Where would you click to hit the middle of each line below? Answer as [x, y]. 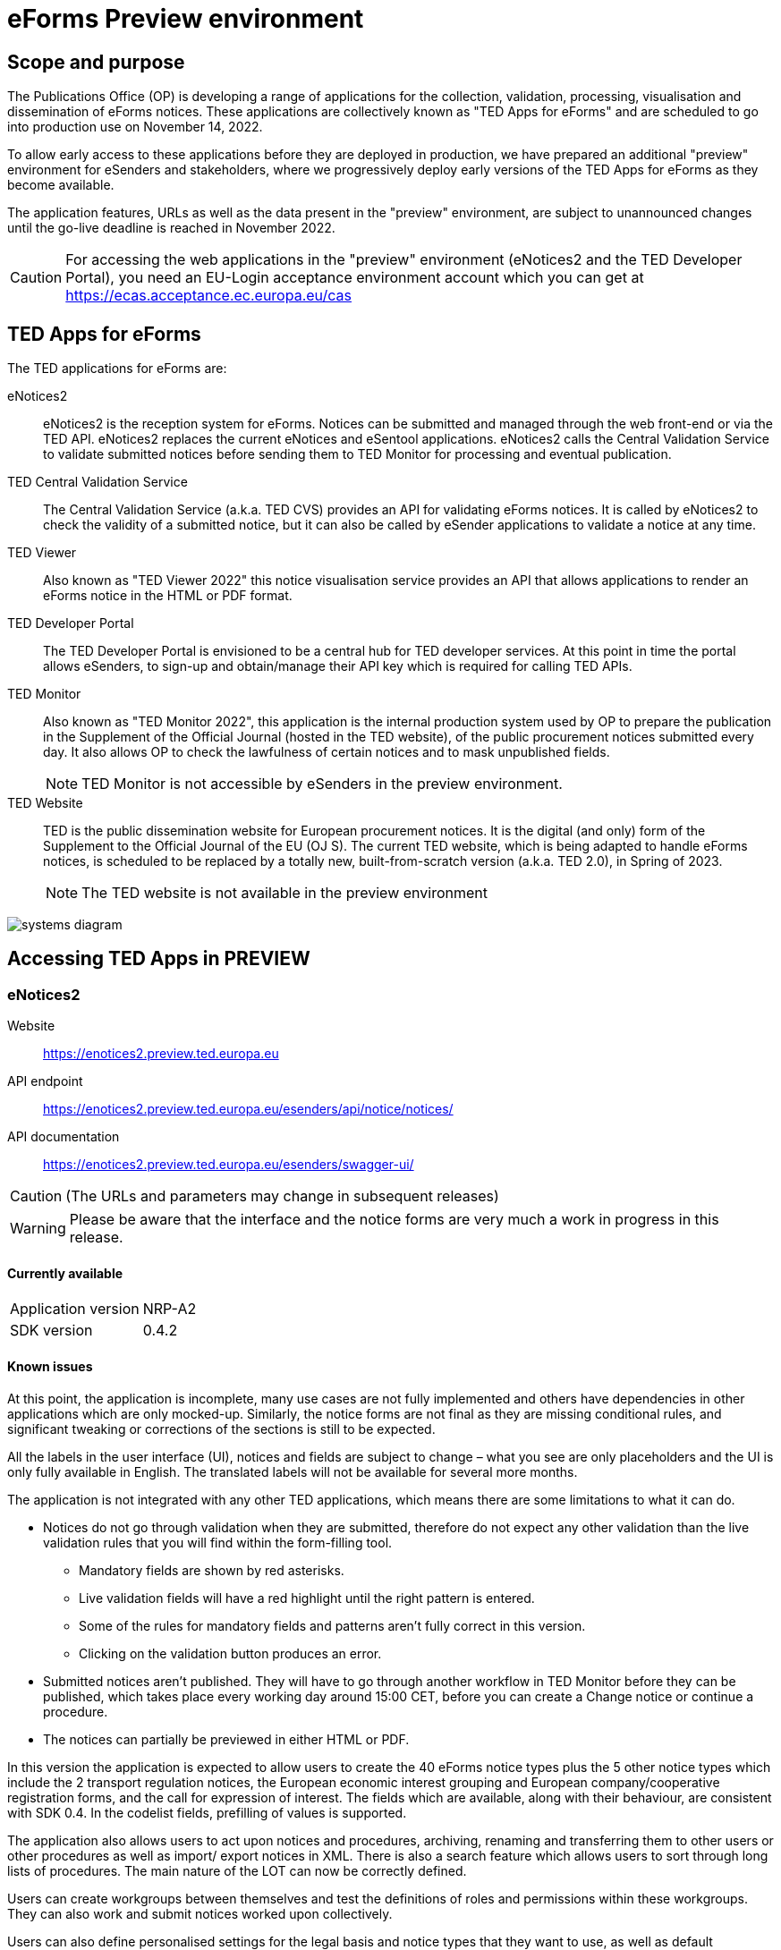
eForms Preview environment [186, 19]
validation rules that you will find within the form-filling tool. [218, 1542]
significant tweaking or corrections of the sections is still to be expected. [221, 1429]
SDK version [51, 1331]
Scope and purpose [96, 62]
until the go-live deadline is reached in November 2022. [171, 228]
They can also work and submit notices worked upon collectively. [200, 1913]
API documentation [64, 1137]
